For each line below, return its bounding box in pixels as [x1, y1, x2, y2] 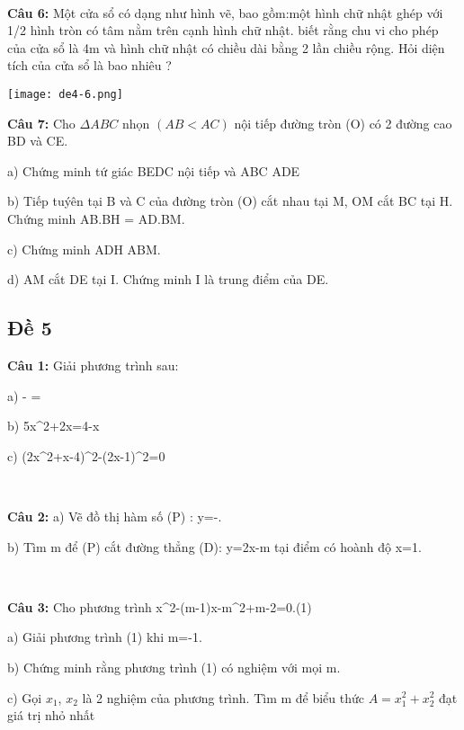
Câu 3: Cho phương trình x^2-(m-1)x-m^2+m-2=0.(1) [7, 597, 312, 616]
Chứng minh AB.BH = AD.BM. [7, 209, 185, 227]
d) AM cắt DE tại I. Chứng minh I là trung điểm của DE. [7, 270, 329, 289]
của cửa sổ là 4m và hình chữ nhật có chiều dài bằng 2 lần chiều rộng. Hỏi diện [7, 38, 445, 57]
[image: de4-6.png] [7, 87, 123, 101]
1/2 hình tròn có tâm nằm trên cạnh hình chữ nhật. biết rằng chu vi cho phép [7, 21, 439, 40]
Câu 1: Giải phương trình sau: [7, 355, 179, 374]
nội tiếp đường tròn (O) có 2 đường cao [234, 113, 452, 132]
